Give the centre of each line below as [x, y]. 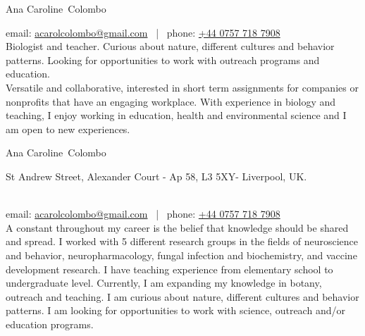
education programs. [50, 324]
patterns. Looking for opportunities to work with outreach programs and [163, 60]
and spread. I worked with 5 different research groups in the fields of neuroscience [182, 241]
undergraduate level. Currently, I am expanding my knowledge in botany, [164, 283]
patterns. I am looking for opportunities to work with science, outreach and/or [175, 310]
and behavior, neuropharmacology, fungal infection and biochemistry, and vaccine [181, 255]
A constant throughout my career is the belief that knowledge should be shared [177, 227]
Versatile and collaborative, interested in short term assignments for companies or [182, 87]
